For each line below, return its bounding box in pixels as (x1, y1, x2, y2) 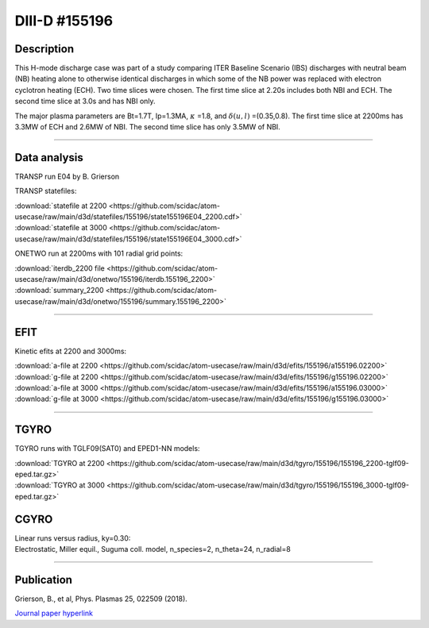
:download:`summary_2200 (14, 286, 104, 295)
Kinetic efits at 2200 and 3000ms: (14, 346, 127, 356)
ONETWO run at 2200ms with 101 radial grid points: (14, 249, 184, 258)
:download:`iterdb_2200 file (14, 263, 105, 273)
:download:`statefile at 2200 (14, 201, 107, 210)
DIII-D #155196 (14, 12, 114, 29)
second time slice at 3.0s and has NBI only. (14, 96, 156, 106)
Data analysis (14, 151, 83, 164)
